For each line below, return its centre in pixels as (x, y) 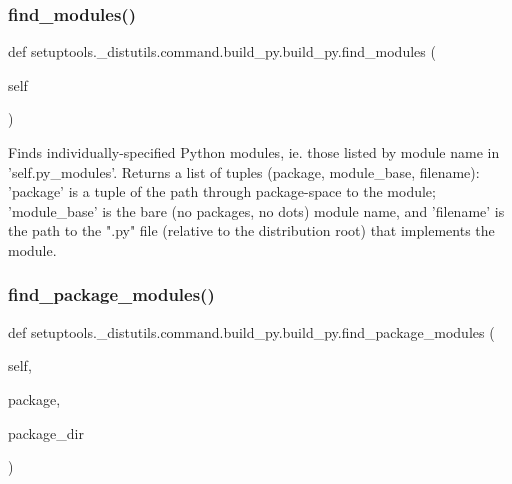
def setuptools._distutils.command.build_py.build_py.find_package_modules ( (251, 331)
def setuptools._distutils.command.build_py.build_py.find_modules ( (222, 51)
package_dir (46, 432)
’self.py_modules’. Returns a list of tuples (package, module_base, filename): (244, 171)
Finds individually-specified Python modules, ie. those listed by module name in (254, 152)
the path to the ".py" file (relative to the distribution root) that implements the (251, 230)
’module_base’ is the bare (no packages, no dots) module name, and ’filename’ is (256, 210)
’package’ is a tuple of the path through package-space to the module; (222, 191)
